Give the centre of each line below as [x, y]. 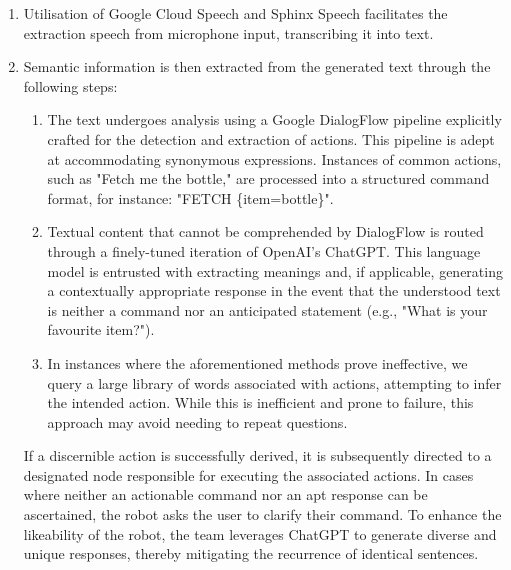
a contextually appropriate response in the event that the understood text [274, 290]
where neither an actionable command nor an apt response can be [225, 494]
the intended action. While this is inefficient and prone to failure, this [260, 402]
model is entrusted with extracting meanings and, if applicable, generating [275, 270]
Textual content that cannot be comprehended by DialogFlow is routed [265, 231]
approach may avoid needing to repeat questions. [197, 421]
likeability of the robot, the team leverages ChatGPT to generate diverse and [260, 533]
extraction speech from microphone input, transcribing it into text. [228, 32]
